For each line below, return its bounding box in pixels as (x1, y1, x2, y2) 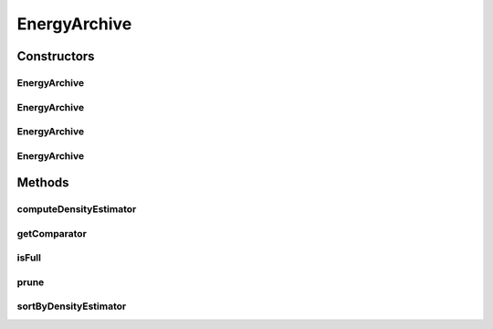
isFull (16, 251, 41, 264)
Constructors (16, 48, 95, 64)
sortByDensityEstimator (16, 300, 127, 313)
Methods (16, 175, 69, 191)
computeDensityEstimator (16, 203, 137, 216)
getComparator (16, 227, 87, 239)
